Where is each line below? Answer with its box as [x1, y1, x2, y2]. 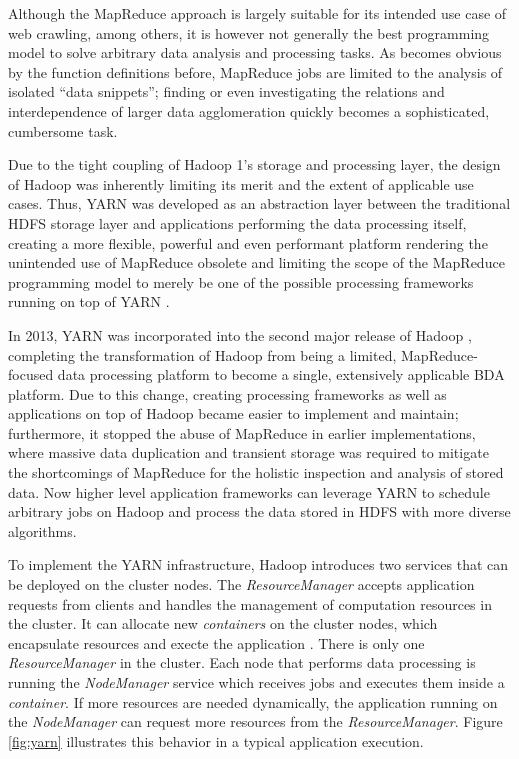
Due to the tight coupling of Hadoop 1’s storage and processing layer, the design [8, 154, 501, 175]
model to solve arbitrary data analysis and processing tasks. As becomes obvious [8, 42, 502, 63]
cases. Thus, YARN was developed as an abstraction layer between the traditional [8, 193, 511, 214]
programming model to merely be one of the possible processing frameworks [8, 271, 474, 292]
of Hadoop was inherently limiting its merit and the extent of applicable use [8, 173, 474, 194]
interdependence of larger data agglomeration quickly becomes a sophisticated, [8, 100, 490, 121]
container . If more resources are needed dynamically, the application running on [8, 691, 498, 712]
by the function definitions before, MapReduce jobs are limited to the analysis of [8, 61, 503, 82]
